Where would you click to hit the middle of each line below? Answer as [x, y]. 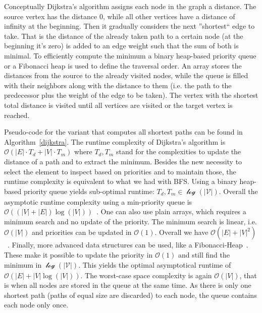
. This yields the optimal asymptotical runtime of [155, 264]
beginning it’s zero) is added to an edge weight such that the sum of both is [121, 46]
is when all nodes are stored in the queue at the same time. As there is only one [128, 285]
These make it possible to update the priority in [78, 255]
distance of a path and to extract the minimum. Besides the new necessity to [123, 161]
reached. [17, 115]
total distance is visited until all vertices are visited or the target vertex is [118, 105]
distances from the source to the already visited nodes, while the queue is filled [126, 75]
